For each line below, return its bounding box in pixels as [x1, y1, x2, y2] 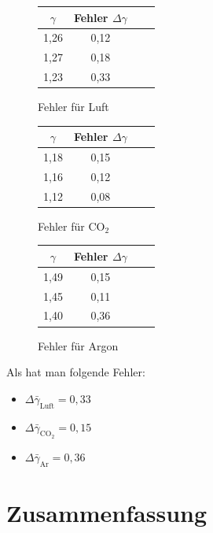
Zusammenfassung [6, 496, 207, 528]
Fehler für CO [38, 217, 105, 234]
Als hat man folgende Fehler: [6, 364, 145, 380]
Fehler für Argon [38, 337, 119, 353]
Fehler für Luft [38, 98, 109, 115]
